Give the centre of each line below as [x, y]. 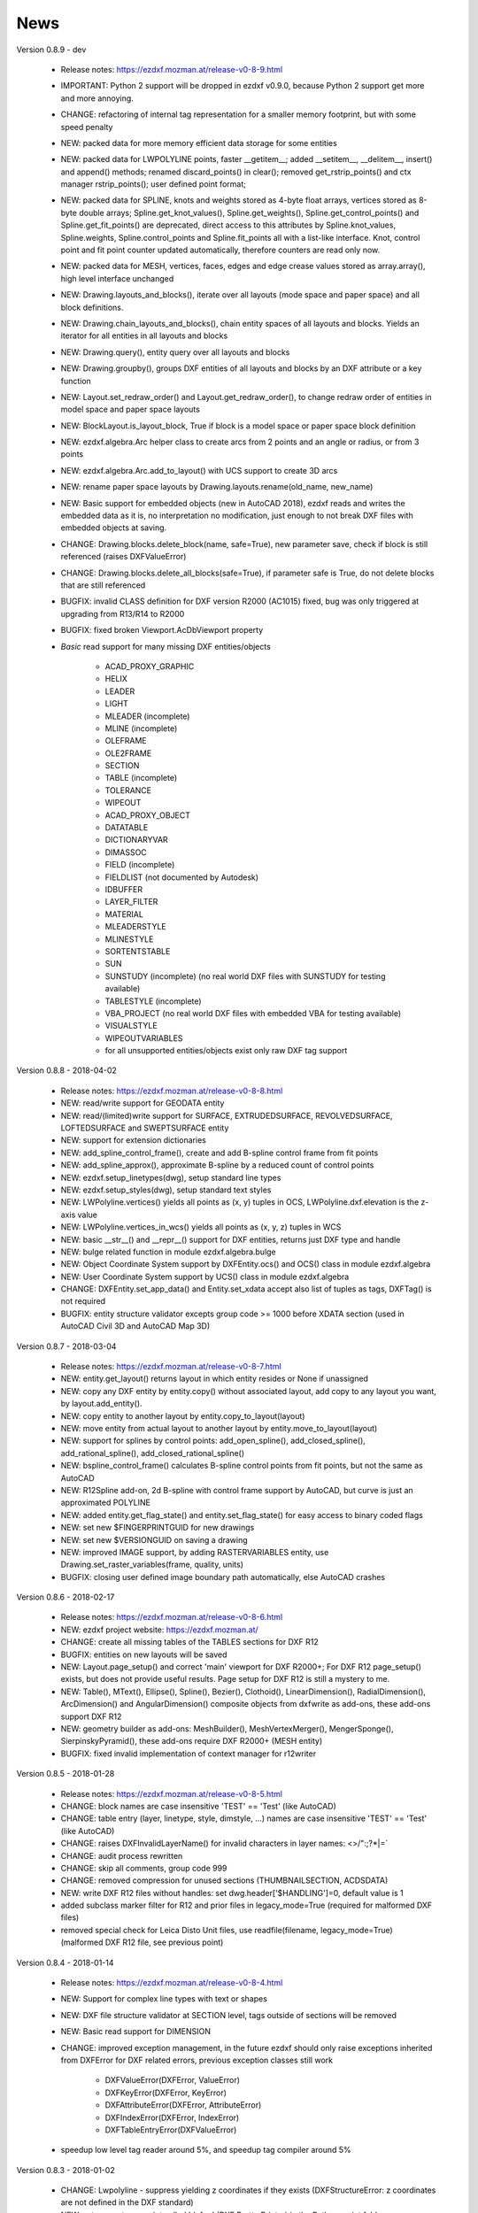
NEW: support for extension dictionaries [134, 1140]
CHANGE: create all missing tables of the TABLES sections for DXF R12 [189, 1642]
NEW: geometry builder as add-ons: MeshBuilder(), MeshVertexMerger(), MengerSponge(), [227, 1728]
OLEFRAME [126, 741]
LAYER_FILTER [131, 902]
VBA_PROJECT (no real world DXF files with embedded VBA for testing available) [253, 1013]
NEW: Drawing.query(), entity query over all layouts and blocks [175, 352]
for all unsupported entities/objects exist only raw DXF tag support [226, 1051]
